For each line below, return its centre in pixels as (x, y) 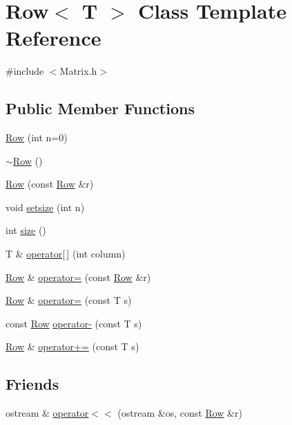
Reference (53, 38)
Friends (32, 384)
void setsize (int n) (45, 207)
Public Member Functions (100, 108)
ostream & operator (47, 413)
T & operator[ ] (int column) (66, 254)
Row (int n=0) (37, 137)
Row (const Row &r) (50, 184)
